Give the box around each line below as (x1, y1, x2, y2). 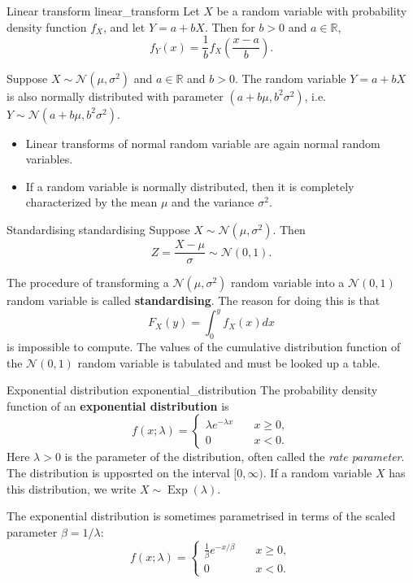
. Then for (204, 18, 255, 35)
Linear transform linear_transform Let (7, 2, 200, 19)
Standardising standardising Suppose (7, 221, 190, 238)
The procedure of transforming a (7, 274, 169, 291)
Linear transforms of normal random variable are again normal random (25, 134, 380, 151)
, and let (102, 18, 146, 35)
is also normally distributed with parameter (7, 87, 224, 104)
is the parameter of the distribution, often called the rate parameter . (64, 448, 405, 465)
